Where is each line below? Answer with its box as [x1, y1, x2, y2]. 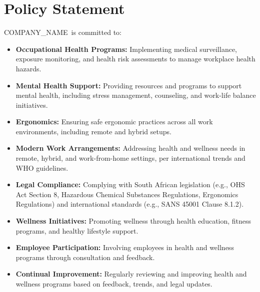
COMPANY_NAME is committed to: [4, 27, 121, 37]
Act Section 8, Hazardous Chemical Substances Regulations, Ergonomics [15, 189, 238, 199]
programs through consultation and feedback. [15, 252, 155, 262]
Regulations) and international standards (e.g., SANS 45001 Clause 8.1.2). [15, 199, 244, 209]
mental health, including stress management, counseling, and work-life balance [15, 90, 256, 100]
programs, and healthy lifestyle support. [15, 225, 138, 236]
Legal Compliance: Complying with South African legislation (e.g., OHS [15, 179, 245, 190]
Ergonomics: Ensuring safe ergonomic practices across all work [15, 116, 213, 127]
